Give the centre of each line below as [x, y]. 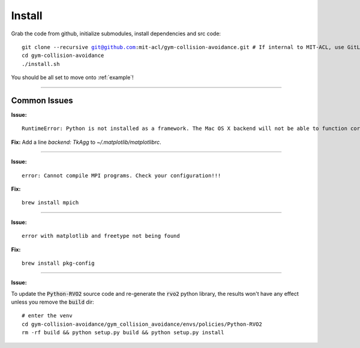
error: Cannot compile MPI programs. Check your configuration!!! [121, 175]
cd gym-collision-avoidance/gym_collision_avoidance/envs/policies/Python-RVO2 [142, 324]
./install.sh [41, 64]
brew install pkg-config [58, 263]
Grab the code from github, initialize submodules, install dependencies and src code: [116, 34]
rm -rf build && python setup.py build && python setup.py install [123, 333]
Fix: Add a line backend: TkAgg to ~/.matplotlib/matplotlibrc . [86, 142]
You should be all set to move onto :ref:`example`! [73, 77]
